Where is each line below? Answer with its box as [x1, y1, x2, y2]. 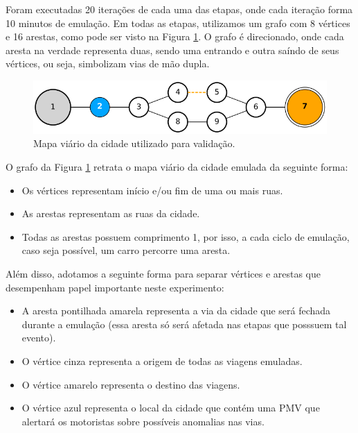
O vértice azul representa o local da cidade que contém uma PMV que [21, 400, 320, 415]
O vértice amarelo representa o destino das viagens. [21, 377, 240, 391]
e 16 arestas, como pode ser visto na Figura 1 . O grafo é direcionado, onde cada [6, 29, 344, 44]
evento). [21, 330, 56, 345]
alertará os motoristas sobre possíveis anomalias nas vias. [21, 414, 265, 428]
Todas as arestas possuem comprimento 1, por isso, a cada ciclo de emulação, [21, 229, 350, 244]
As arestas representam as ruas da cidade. [21, 206, 200, 221]
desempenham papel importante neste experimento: [6, 280, 224, 294]
